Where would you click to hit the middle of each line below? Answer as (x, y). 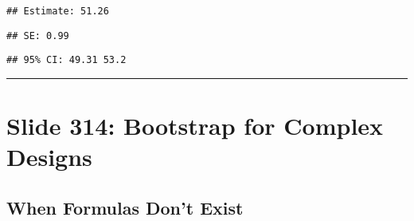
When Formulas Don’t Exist (125, 207)
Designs (49, 157)
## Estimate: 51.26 (58, 11)
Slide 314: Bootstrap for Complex (195, 126)
